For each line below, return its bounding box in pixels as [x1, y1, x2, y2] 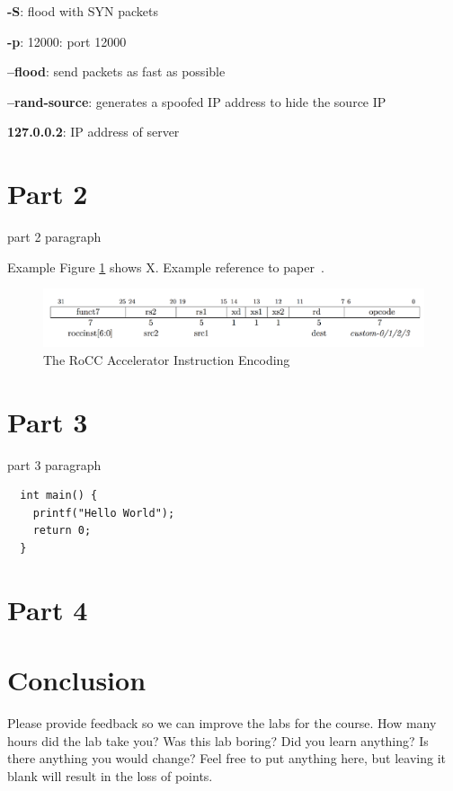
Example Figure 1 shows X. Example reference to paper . [7, 257, 324, 276]
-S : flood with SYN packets [7, 2, 159, 20]
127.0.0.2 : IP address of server [7, 122, 180, 141]
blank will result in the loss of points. [7, 766, 213, 785]
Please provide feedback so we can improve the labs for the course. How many [7, 714, 437, 733]
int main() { [20, 489, 98, 502]
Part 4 [7, 591, 88, 627]
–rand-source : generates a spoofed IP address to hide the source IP [7, 92, 386, 111]
